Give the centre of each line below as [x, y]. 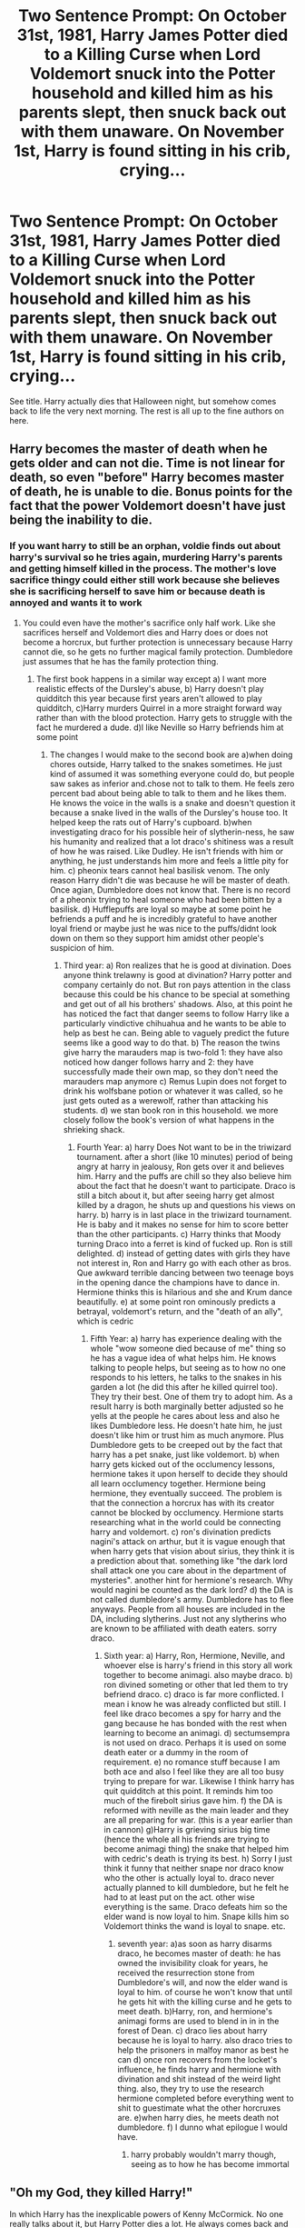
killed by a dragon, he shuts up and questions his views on [186, 1204]
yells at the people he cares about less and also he [185, 1415]
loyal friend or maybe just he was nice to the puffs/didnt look [163, 928]
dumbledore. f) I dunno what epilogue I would [202, 2127]
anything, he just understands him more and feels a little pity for [169, 861]
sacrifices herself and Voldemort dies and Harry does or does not [145, 632]
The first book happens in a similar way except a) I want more [151, 679]
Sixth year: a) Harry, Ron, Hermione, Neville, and [195, 1655]
